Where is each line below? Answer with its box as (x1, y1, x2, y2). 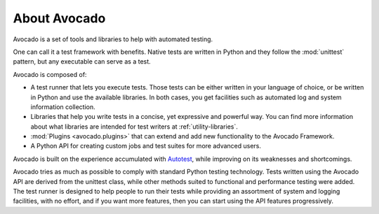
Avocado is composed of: (13, 70, 87, 78)
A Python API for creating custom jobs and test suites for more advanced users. (30, 142, 262, 150)
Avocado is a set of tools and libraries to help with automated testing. (13, 35, 213, 43)
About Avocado (13, 10, 106, 26)
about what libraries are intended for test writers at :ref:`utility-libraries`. (30, 122, 239, 131)
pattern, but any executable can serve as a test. (13, 57, 151, 66)
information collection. (30, 102, 96, 111)
